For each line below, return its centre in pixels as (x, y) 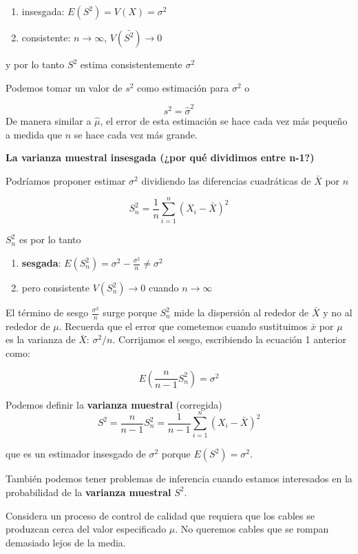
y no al (338, 312)
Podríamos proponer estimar (66, 180)
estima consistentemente (131, 64)
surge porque (130, 312)
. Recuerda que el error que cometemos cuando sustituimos (183, 326)
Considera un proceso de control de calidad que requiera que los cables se (160, 515)
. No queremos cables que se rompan (252, 529)
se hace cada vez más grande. (136, 134)
